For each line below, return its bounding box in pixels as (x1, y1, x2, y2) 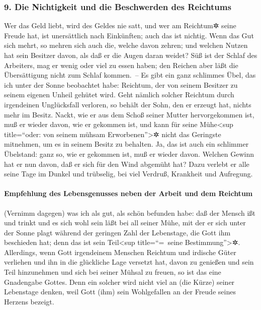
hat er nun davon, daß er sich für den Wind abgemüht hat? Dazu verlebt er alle (4, 158, 249, 169)
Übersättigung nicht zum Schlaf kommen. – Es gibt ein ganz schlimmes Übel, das (4, 70, 256, 80)
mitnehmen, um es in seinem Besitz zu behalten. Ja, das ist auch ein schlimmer (4, 139, 249, 149)
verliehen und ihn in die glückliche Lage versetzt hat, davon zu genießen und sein (4, 257, 254, 267)
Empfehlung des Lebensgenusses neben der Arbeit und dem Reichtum (4, 188, 253, 199)
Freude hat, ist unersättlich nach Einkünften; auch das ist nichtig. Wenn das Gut (4, 30, 254, 40)
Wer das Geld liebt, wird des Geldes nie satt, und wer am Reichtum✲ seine (4, 20, 236, 31)
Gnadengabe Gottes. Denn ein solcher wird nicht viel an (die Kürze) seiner (4, 276, 235, 287)
